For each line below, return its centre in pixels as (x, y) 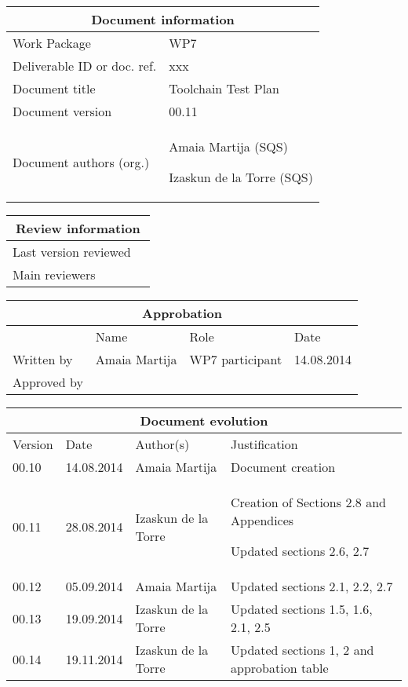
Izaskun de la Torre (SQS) (241, 177)
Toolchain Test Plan (224, 88)
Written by (43, 359)
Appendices (262, 520)
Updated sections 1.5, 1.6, (302, 609)
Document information (163, 19)
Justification (264, 444)
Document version (62, 111)
